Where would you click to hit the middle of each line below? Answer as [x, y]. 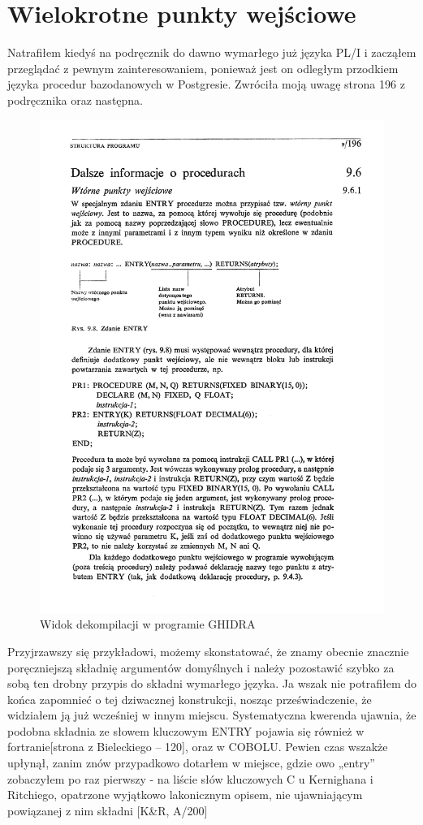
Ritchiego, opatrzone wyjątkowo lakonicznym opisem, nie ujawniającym [185, 795]
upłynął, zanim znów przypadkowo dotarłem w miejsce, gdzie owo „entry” [191, 763]
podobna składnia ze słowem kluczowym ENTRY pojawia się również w [186, 730]
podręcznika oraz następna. [76, 99]
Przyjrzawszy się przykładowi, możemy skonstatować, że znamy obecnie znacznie [208, 651]
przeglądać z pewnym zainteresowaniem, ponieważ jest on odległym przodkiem [203, 68]
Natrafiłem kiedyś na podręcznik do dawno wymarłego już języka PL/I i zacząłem [212, 52]
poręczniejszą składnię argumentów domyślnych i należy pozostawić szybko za [201, 667]
